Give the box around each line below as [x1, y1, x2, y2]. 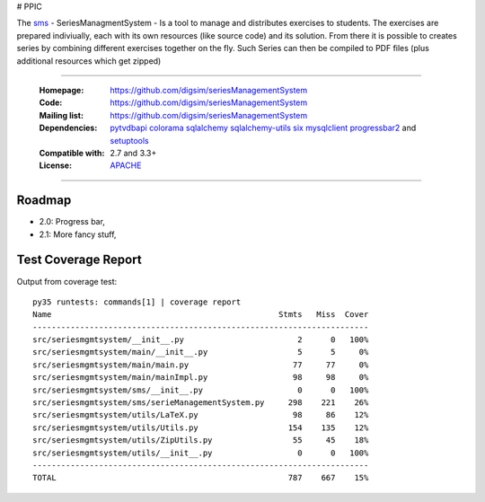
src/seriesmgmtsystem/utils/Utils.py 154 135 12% [32, 422, 369, 433]
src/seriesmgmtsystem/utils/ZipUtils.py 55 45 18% [32, 436, 369, 445]
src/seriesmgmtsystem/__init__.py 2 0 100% [32, 335, 369, 345]
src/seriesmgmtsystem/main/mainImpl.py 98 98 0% [32, 373, 369, 383]
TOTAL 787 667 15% [32, 472, 369, 483]
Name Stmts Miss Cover [32, 310, 369, 320]
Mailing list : [39, 110, 84, 120]
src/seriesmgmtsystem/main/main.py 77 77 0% [32, 359, 369, 370]
